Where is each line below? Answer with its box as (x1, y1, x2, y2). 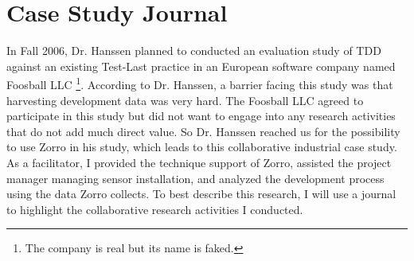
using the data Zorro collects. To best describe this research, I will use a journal (6, 185, 396, 202)
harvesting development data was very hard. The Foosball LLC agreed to (6, 92, 364, 108)
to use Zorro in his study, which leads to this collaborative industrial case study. (6, 138, 397, 155)
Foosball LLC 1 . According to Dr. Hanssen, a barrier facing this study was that (6, 74, 393, 92)
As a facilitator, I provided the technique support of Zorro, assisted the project (6, 154, 392, 170)
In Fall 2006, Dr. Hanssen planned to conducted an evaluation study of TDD (6, 42, 381, 59)
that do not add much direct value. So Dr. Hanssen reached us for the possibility (6, 123, 400, 139)
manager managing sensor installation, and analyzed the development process (6, 169, 385, 186)
